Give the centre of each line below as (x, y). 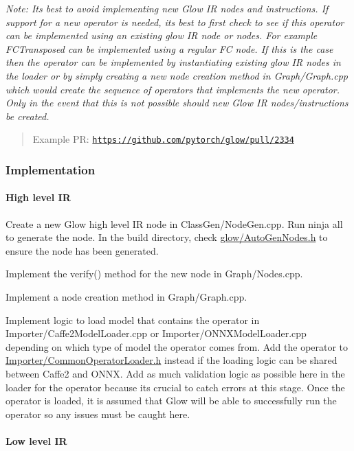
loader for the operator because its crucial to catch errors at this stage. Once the (175, 387)
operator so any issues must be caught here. (98, 414)
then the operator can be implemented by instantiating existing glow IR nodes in (173, 62)
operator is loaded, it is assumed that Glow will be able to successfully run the (171, 401)
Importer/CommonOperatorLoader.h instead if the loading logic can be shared (172, 360)
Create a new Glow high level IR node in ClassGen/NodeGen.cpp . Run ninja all (174, 223)
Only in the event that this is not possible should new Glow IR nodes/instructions (177, 103)
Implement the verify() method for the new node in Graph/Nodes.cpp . (154, 274)
